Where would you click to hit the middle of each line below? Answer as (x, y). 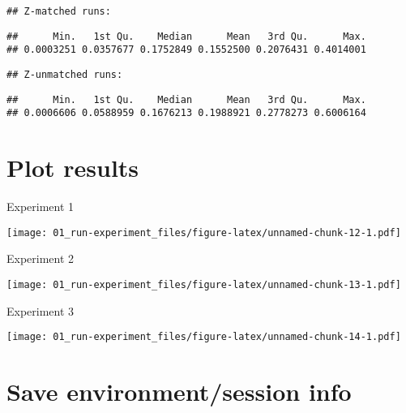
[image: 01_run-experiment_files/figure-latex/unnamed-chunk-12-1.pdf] (204, 232)
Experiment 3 (41, 310)
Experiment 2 (41, 258)
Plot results (73, 168)
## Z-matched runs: (59, 11)
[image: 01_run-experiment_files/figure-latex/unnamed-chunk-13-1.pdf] (204, 284)
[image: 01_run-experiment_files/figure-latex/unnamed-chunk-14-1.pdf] (204, 337)
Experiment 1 (41, 206)
